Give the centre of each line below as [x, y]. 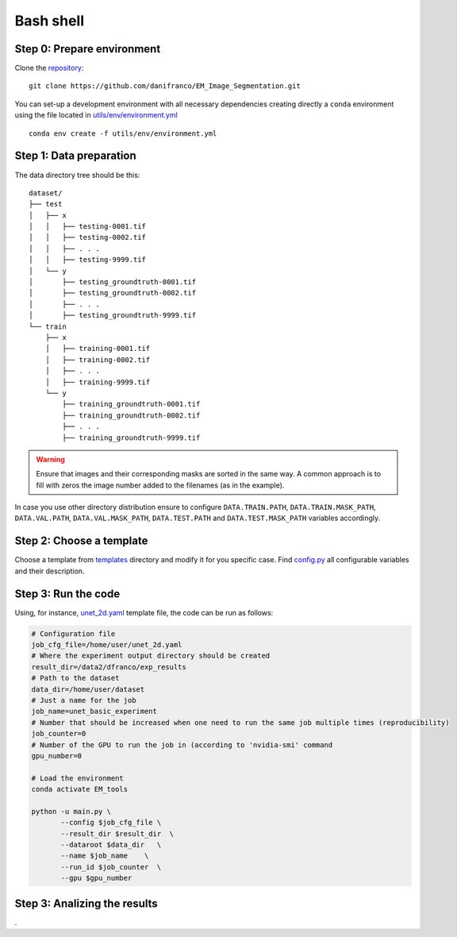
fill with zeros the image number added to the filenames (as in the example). [160, 485]
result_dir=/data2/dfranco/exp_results [109, 667]
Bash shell [50, 21]
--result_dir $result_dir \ [117, 833]
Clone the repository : [49, 68]
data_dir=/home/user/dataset [88, 689]
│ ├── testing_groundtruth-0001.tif [113, 282]
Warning [50, 459]
